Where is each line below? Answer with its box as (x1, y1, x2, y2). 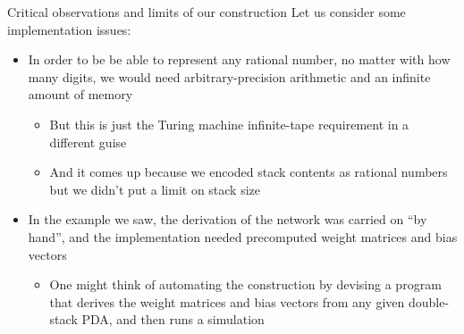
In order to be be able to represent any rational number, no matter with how (28, 50, 451, 69)
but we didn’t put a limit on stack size (49, 180, 261, 198)
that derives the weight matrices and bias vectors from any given (49, 292, 405, 311)
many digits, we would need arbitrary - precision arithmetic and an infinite (28, 67, 431, 86)
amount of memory (28, 85, 133, 104)
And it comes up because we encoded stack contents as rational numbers (49, 163, 448, 181)
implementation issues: (7, 20, 131, 38)
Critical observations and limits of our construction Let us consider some (7, 3, 406, 21)
